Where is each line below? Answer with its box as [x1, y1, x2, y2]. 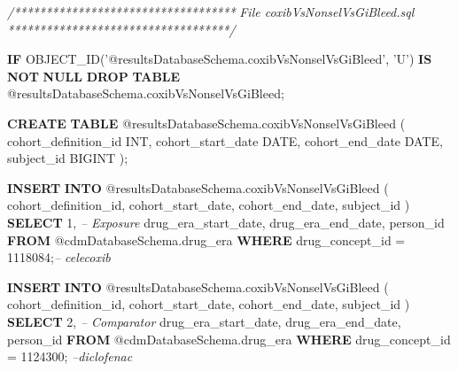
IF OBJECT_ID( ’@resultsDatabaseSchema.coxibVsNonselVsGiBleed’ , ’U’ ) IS [7, 50, 432, 68]
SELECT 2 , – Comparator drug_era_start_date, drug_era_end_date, [7, 312, 401, 330]
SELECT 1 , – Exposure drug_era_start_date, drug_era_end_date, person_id [7, 213, 445, 231]
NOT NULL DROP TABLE [7, 66, 181, 85]
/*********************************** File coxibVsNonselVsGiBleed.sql [7, 3, 415, 20]
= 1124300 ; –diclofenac [7, 347, 133, 366]
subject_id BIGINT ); [7, 149, 128, 167]
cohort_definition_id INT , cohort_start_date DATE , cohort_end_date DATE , [7, 131, 443, 150]
